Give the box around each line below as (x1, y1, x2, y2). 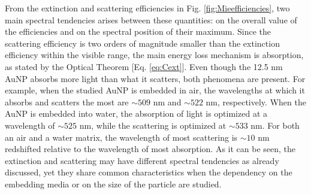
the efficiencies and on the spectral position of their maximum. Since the (5, 25, 271, 38)
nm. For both (250, 119, 300, 131)
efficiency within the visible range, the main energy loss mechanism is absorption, (5, 48, 304, 61)
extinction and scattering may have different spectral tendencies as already (5, 154, 279, 166)
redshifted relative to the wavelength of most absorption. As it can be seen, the (5, 143, 296, 155)
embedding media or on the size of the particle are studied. (5, 177, 222, 190)
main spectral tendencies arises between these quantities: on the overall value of (5, 13, 297, 26)
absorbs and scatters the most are (5, 95, 129, 108)
